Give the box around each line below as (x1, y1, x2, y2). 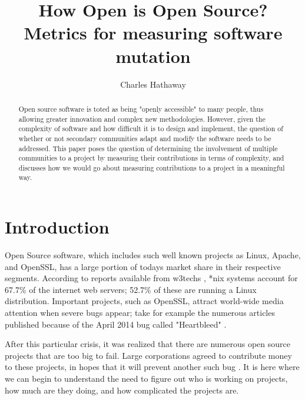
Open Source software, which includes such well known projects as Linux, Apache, (5, 249, 301, 261)
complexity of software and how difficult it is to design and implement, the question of (18, 124, 283, 134)
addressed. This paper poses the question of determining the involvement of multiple (18, 143, 278, 153)
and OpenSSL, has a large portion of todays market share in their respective (5, 260, 281, 272)
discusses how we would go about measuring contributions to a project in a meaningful (18, 162, 285, 172)
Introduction (5, 215, 110, 239)
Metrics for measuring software (24, 21, 283, 45)
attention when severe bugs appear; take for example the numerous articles (5, 306, 275, 319)
